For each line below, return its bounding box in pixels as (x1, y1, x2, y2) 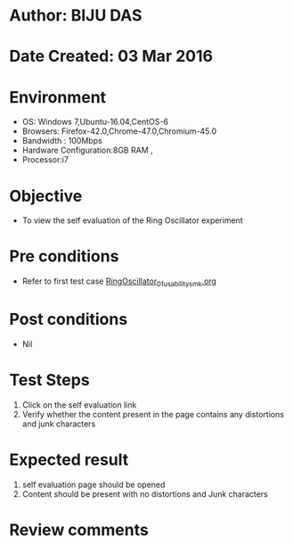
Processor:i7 (21, 154, 69, 165)
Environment (9, 87, 107, 107)
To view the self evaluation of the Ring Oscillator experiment (21, 215, 243, 226)
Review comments (9, 519, 149, 540)
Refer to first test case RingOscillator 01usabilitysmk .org (21, 276, 216, 288)
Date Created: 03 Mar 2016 (9, 46, 214, 67)
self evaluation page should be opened (21, 479, 166, 490)
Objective (9, 186, 83, 206)
